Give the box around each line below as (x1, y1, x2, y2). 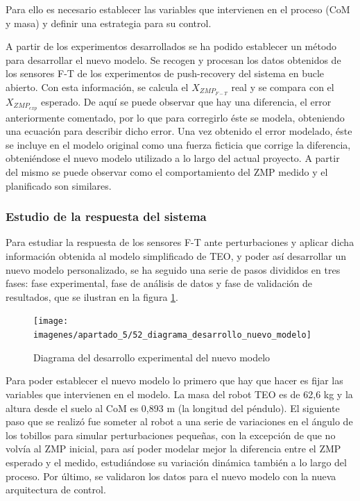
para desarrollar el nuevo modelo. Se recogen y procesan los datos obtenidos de (6, 52, 341, 67)
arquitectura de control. (6, 482, 106, 497)
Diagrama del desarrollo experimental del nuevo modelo (33, 350, 271, 364)
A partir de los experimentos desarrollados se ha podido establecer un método (6, 39, 337, 54)
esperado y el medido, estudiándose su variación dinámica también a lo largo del (6, 454, 347, 469)
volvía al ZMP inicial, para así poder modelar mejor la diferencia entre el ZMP (6, 441, 341, 456)
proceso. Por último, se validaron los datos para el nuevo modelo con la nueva (6, 468, 336, 483)
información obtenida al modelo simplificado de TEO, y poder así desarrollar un (6, 249, 347, 263)
